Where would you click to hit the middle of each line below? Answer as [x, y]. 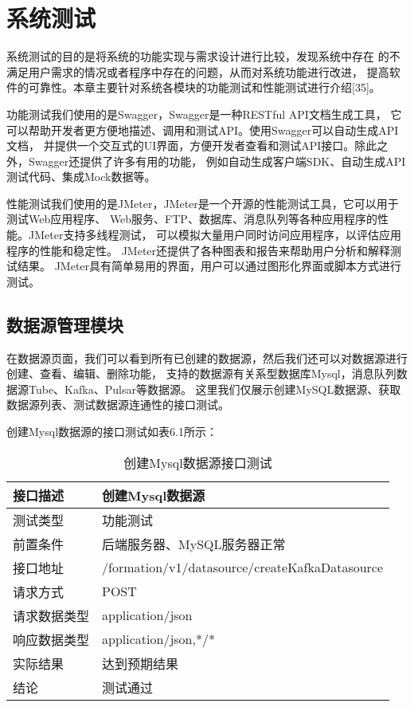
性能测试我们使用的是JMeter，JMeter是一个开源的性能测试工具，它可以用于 [203, 203]
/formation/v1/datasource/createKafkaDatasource [243, 568]
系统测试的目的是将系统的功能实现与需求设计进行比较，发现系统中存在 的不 [203, 56]
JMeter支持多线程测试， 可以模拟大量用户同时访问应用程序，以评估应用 [215, 235]
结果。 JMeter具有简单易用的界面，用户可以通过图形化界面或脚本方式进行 [209, 266]
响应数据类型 [51, 639]
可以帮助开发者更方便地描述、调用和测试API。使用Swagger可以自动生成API [203, 130]
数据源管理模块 [65, 324]
